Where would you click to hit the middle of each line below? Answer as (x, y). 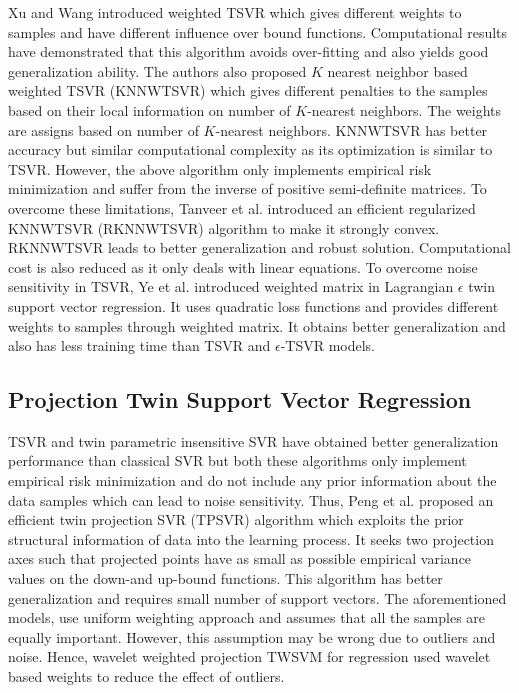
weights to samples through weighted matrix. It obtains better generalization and (257, 325)
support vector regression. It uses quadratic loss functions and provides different (253, 305)
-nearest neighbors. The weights (404, 109)
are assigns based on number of (103, 129)
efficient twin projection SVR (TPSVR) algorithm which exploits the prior (236, 519)
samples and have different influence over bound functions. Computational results (258, 31)
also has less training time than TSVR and (139, 345)
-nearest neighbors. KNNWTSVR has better (351, 129)
